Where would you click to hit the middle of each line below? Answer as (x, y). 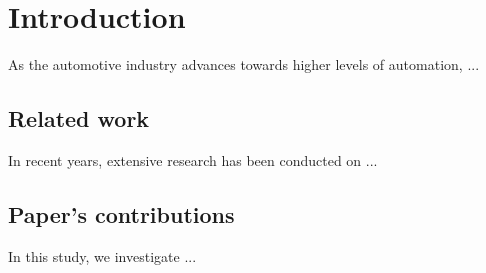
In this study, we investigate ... (102, 255)
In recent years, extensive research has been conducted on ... (193, 159)
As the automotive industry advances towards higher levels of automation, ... (244, 64)
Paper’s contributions (121, 213)
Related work (79, 118)
